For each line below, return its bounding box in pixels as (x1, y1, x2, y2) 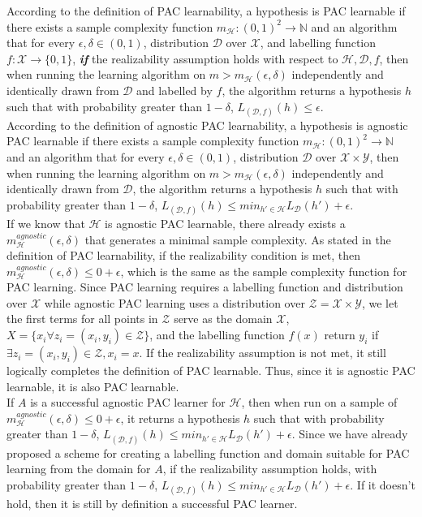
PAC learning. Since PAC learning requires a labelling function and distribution (6, 278, 403, 295)
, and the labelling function (149, 326, 285, 343)
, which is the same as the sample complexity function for (120, 262, 407, 279)
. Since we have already (291, 425, 408, 442)
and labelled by (136, 81, 213, 98)
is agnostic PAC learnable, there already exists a (105, 214, 346, 231)
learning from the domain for (6, 460, 151, 477)
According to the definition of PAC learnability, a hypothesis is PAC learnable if (6, 2, 406, 19)
